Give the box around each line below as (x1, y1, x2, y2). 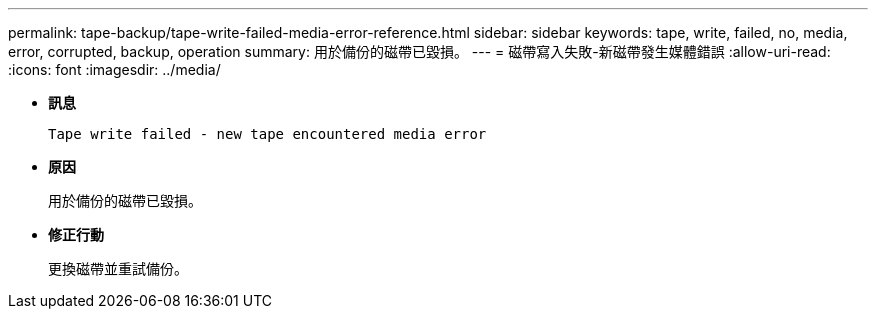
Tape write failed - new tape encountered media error (48, 126, 487, 142)
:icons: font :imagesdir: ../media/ (8, 61, 221, 78)
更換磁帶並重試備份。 (48, 260, 188, 277)
